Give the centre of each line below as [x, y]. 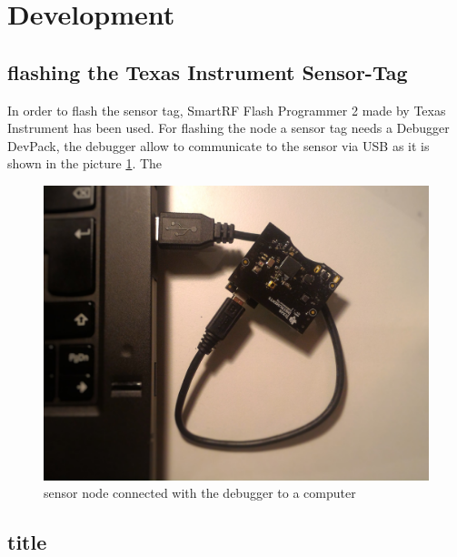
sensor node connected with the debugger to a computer [200, 493]
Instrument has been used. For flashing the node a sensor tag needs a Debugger [228, 128]
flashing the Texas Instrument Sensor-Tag [208, 71]
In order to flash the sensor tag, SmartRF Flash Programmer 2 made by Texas [227, 110]
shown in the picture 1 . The [85, 163]
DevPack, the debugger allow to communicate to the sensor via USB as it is [219, 145]
